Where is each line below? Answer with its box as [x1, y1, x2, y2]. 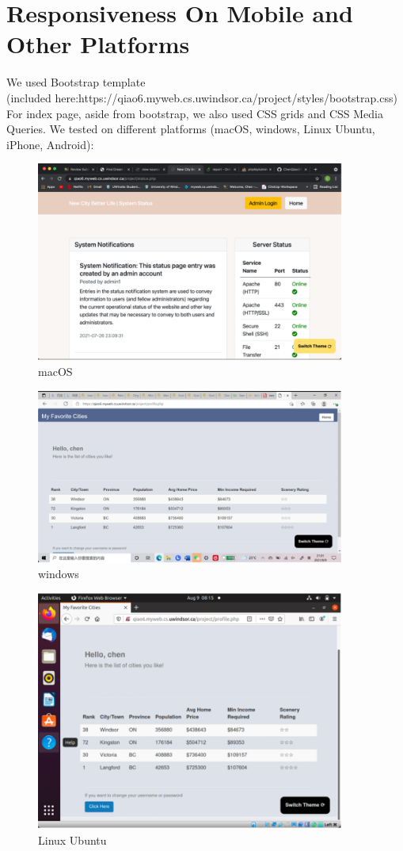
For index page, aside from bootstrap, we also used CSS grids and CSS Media [6, 105, 383, 121]
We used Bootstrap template [6, 74, 146, 90]
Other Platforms [6, 28, 190, 60]
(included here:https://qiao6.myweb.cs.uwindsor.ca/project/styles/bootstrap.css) [6, 89, 397, 105]
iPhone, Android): [6, 136, 94, 152]
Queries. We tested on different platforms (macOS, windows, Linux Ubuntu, [6, 121, 375, 137]
